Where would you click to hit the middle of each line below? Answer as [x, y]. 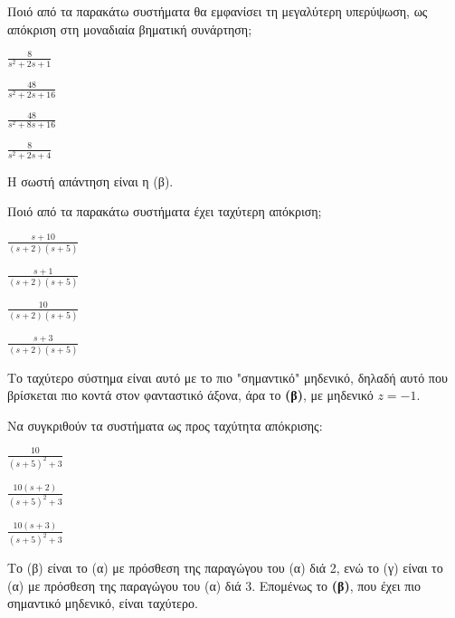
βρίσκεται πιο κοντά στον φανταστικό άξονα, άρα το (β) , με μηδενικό [190, 395]
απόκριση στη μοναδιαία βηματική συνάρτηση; [130, 29]
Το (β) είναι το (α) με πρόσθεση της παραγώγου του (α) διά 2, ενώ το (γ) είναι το [225, 568]
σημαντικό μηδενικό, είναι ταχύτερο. [103, 603]
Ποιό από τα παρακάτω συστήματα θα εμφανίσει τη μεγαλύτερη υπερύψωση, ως [218, 11]
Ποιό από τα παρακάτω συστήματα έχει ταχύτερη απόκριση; [165, 211]
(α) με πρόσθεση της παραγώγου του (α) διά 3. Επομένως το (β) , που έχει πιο [214, 585]
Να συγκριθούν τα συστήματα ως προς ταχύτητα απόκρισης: [165, 425]
